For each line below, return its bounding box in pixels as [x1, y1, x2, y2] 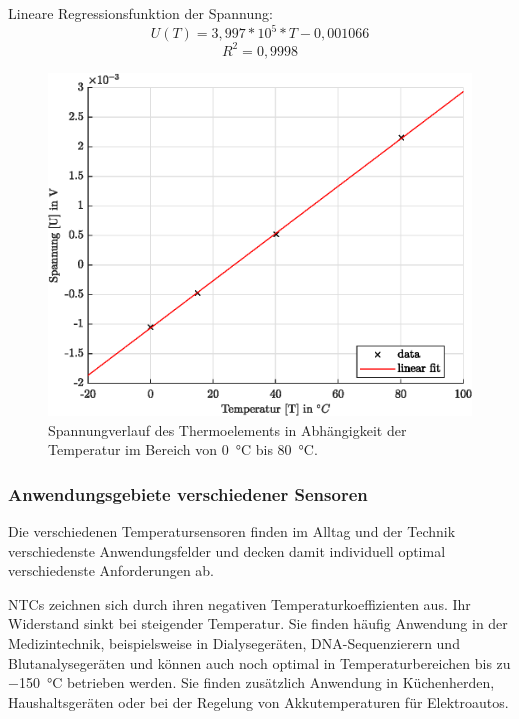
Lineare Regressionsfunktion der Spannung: [8, 3, 273, 23]
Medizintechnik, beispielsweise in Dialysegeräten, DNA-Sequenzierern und [8, 633, 460, 654]
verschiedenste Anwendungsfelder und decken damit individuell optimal [8, 540, 446, 561]
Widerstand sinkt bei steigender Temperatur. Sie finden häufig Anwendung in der [8, 613, 508, 634]
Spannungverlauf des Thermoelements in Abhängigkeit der [48, 419, 407, 440]
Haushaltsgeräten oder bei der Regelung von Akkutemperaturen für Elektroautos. [8, 691, 509, 712]
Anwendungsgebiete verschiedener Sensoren [8, 481, 368, 506]
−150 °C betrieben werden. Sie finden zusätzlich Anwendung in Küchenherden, [8, 672, 495, 693]
